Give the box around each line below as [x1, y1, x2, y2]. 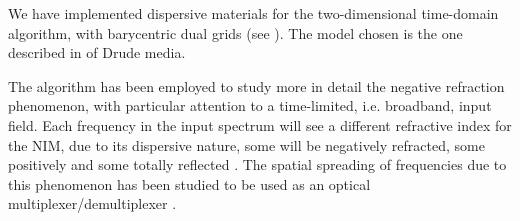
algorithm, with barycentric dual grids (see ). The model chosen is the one [8, 22, 463, 43]
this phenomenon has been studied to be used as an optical [8, 173, 371, 194]
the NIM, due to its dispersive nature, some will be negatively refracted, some [8, 134, 485, 155]
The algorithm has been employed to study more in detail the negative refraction [8, 75, 505, 96]
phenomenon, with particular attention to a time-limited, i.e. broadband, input [8, 95, 492, 116]
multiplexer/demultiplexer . [8, 193, 177, 214]
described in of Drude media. [8, 42, 186, 63]
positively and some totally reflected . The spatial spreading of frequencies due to [8, 154, 507, 175]
